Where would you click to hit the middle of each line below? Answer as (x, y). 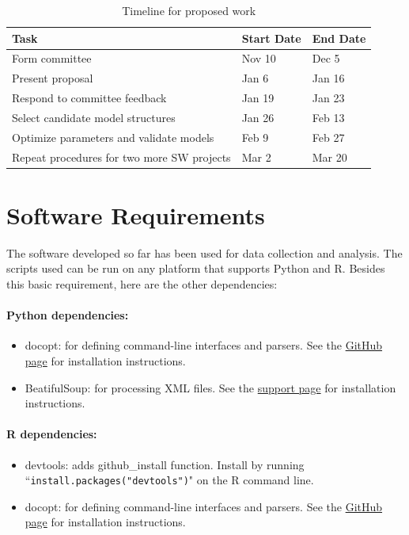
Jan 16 (328, 78)
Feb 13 (328, 117)
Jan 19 (258, 98)
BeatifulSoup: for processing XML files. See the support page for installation (210, 387)
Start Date (271, 38)
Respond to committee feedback (89, 98)
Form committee (52, 58)
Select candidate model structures (94, 117)
